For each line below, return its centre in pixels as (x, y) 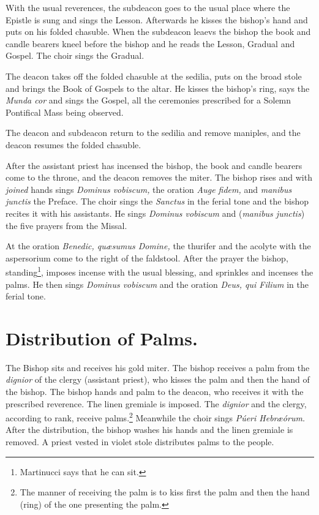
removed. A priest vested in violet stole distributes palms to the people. (140, 442)
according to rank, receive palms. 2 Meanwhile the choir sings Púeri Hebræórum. (156, 417)
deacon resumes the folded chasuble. (73, 144)
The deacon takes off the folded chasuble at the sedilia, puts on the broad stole (154, 76)
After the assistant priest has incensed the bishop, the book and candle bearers (154, 165)
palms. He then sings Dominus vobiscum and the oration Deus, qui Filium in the (157, 284)
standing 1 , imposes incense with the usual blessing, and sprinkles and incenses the (159, 271)
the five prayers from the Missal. (66, 225)
